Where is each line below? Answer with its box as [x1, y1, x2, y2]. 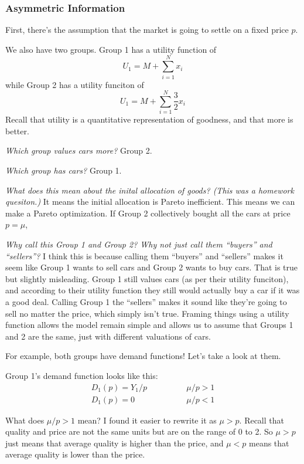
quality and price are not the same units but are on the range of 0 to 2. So [5, 425, 273, 438]
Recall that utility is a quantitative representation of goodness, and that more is [5, 113, 293, 126]
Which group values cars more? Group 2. [5, 144, 152, 157]
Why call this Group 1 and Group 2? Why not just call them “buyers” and [5, 238, 272, 250]
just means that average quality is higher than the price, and [5, 436, 224, 449]
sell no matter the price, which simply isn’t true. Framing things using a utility [5, 307, 289, 319]
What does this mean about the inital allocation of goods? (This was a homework [5, 184, 294, 196]
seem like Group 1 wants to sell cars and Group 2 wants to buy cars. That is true [5, 261, 298, 273]
